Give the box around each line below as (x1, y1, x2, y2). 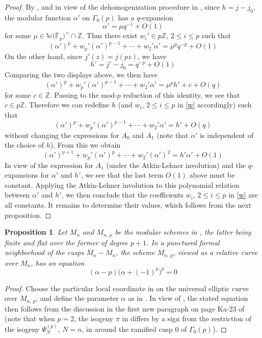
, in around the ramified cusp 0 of (82, 323, 187, 334)
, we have (137, 50, 167, 61)
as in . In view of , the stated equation (128, 293, 248, 303)
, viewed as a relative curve (173, 247, 258, 258)
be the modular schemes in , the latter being (115, 227, 251, 237)
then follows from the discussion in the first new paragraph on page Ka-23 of (5, 303, 245, 314)
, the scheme (116, 247, 155, 258)
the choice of (5, 139, 44, 150)
